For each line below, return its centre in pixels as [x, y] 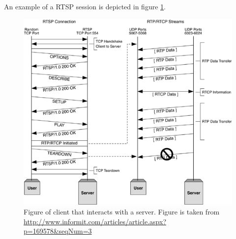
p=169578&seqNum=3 [58, 231]
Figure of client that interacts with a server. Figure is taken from [122, 212]
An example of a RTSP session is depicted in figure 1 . [85, 6]
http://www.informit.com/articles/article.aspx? [95, 221]
